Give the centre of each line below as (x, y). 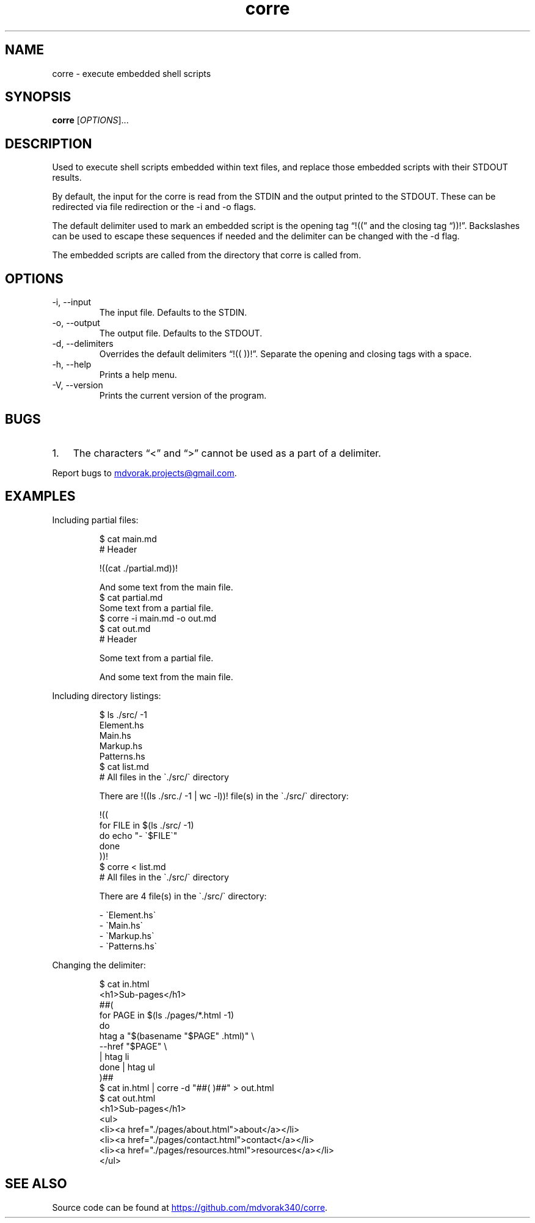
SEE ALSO (36, 1184)
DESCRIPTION (49, 143)
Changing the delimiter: (99, 965)
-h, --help (72, 365)
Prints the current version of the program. (183, 396)
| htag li (114, 1056)
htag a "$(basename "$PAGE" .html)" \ (177, 1036)
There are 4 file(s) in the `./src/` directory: (183, 896)
